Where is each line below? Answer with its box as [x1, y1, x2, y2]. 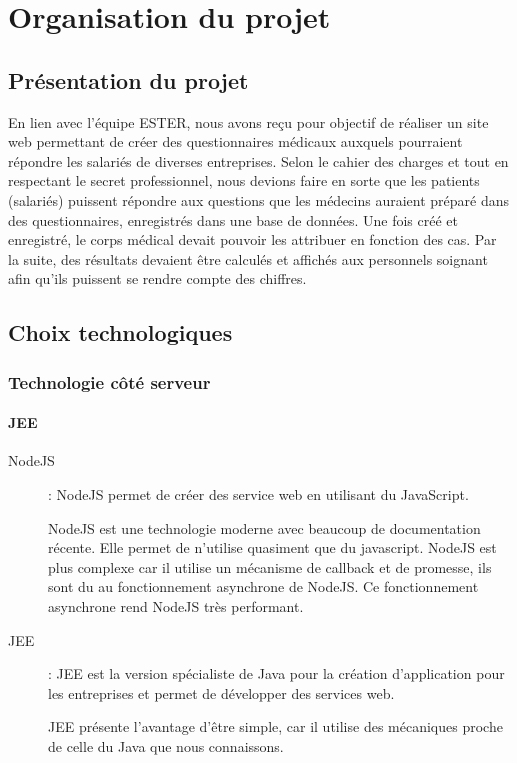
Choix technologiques [8, 317, 233, 348]
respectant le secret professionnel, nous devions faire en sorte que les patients [8, 170, 480, 191]
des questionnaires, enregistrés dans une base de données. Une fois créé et [8, 209, 458, 230]
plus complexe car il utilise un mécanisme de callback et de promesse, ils [48, 556, 492, 577]
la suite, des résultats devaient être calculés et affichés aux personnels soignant [8, 248, 488, 269]
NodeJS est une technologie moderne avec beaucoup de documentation [48, 517, 481, 538]
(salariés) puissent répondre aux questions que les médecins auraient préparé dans [8, 189, 510, 210]
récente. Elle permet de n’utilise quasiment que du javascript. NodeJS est [48, 537, 497, 558]
